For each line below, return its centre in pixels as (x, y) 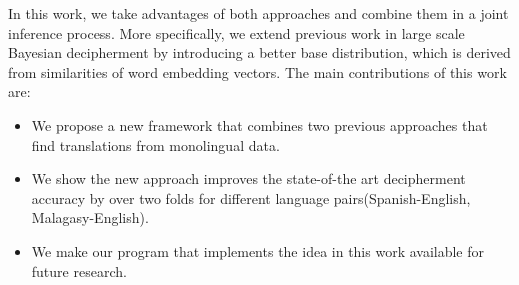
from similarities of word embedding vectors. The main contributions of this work (257, 71)
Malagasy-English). (90, 217)
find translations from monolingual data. (155, 144)
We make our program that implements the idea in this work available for (258, 250)
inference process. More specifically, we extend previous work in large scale (236, 32)
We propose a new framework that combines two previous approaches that (259, 124)
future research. (79, 270)
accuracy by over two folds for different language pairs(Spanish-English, (251, 197)
